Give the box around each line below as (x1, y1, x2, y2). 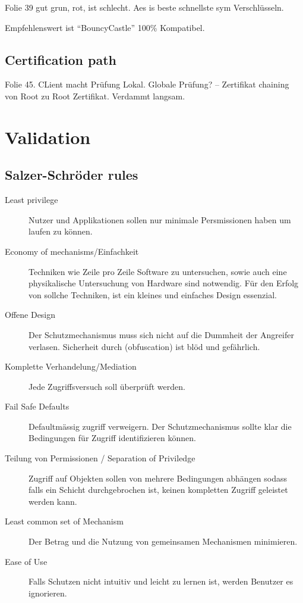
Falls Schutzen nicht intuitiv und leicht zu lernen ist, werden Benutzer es (29, 575, 293, 588)
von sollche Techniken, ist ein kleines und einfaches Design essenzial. (29, 288, 277, 301)
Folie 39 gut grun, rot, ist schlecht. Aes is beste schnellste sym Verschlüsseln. (5, 1, 284, 13)
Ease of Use (5, 555, 48, 567)
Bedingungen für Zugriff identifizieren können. (29, 432, 196, 444)
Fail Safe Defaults (5, 400, 70, 413)
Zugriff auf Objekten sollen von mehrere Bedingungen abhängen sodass (29, 471, 288, 484)
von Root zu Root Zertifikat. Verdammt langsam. (5, 89, 185, 102)
